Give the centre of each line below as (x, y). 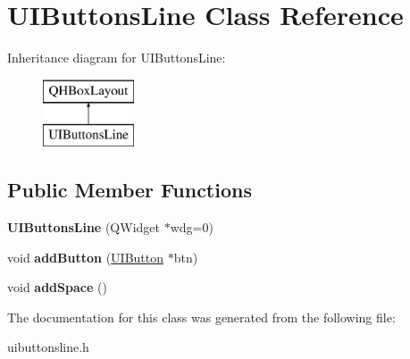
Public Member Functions (130, 190)
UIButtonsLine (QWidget (84, 227)
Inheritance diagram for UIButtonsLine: (117, 58)
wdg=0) (192, 227)
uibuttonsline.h (48, 347)
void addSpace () (57, 287)
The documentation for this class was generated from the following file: (201, 317)
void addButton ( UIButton (86, 257)
